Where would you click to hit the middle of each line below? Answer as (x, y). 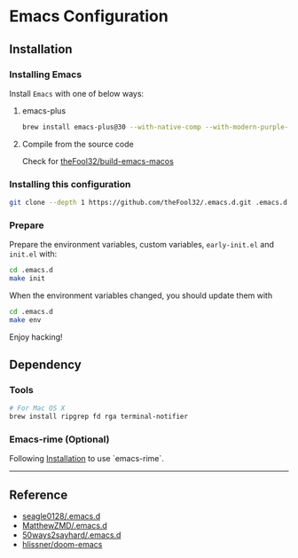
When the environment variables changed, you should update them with (141, 295)
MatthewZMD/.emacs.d (65, 526)
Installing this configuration (70, 184)
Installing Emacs (46, 75)
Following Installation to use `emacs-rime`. (86, 459)
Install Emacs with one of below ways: (77, 93)
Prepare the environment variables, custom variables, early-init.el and (142, 245)
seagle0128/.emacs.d (61, 516)
